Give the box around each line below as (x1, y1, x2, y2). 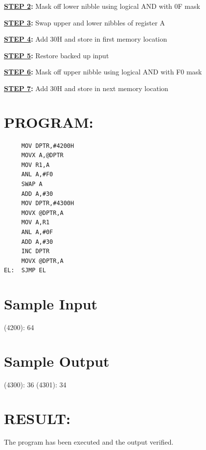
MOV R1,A (21, 161, 50, 168)
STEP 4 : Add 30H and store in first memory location (4, 34, 167, 44)
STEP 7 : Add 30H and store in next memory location (4, 83, 168, 93)
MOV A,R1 (21, 219, 50, 226)
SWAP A (21, 181, 43, 188)
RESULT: (4, 408, 71, 428)
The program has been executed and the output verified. (4, 436, 174, 447)
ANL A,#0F (21, 229, 53, 236)
